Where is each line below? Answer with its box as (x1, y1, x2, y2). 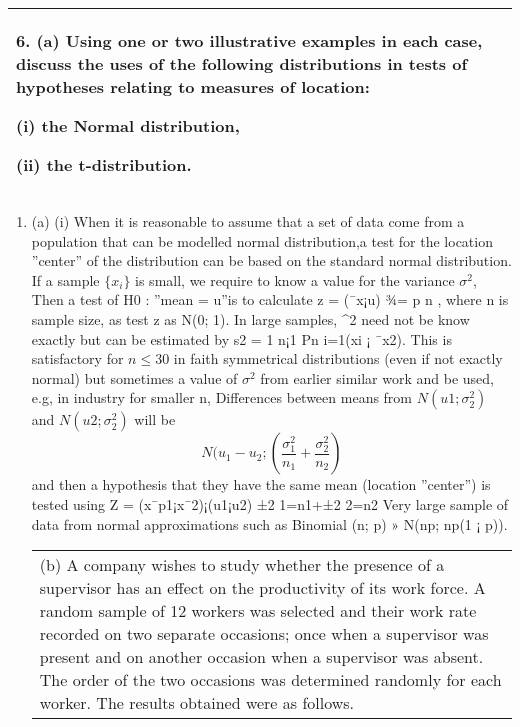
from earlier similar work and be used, (260, 367, 495, 388)
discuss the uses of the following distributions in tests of (16, 52, 468, 75)
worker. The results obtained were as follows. (39, 691, 355, 715)
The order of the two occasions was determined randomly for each (39, 668, 502, 692)
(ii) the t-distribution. (16, 153, 192, 176)
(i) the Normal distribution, (16, 114, 240, 137)
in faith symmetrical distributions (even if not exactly (173, 348, 503, 369)
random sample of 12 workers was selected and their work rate (39, 599, 477, 623)
